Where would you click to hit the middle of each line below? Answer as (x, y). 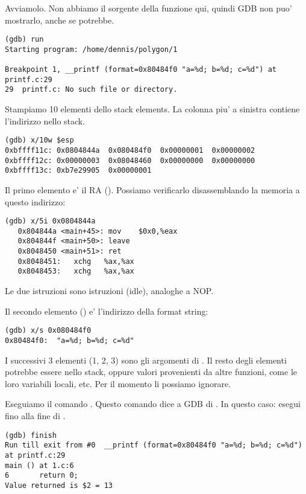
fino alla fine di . (35, 415)
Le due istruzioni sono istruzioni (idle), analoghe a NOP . (109, 291)
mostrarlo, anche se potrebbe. (60, 20)
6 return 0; (42, 476)
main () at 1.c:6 (39, 465)
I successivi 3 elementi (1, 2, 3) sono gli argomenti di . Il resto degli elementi (146, 360)
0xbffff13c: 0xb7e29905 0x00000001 (78, 171)
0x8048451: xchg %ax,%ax (76, 261)
